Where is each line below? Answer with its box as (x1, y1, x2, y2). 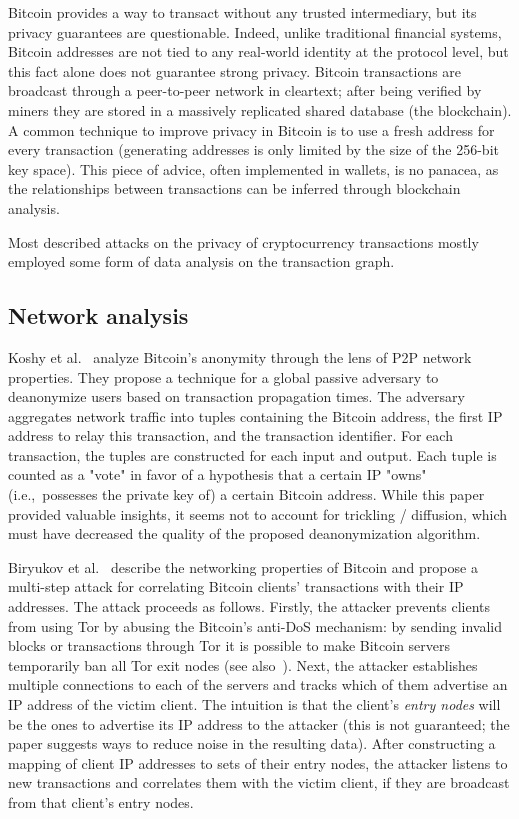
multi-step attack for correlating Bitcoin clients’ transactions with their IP (8, 576, 464, 597)
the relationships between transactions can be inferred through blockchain (8, 178, 461, 199)
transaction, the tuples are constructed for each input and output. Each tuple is (8, 444, 497, 465)
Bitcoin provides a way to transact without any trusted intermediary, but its (8, 2, 477, 22)
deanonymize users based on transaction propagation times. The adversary (8, 386, 465, 407)
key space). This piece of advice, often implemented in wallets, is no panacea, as (8, 158, 499, 179)
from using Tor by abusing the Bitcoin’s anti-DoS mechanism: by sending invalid (8, 615, 502, 636)
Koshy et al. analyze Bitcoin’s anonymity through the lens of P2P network (8, 346, 472, 367)
